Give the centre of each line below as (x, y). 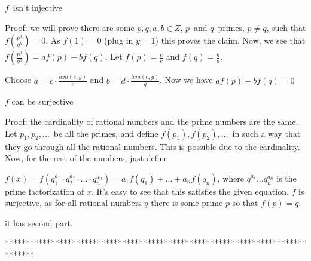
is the (286, 178)
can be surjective (42, 101)
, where (231, 178)
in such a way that (266, 133)
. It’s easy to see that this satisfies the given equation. (190, 191)
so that (245, 203)
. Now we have (186, 80)
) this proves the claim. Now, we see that (230, 40)
